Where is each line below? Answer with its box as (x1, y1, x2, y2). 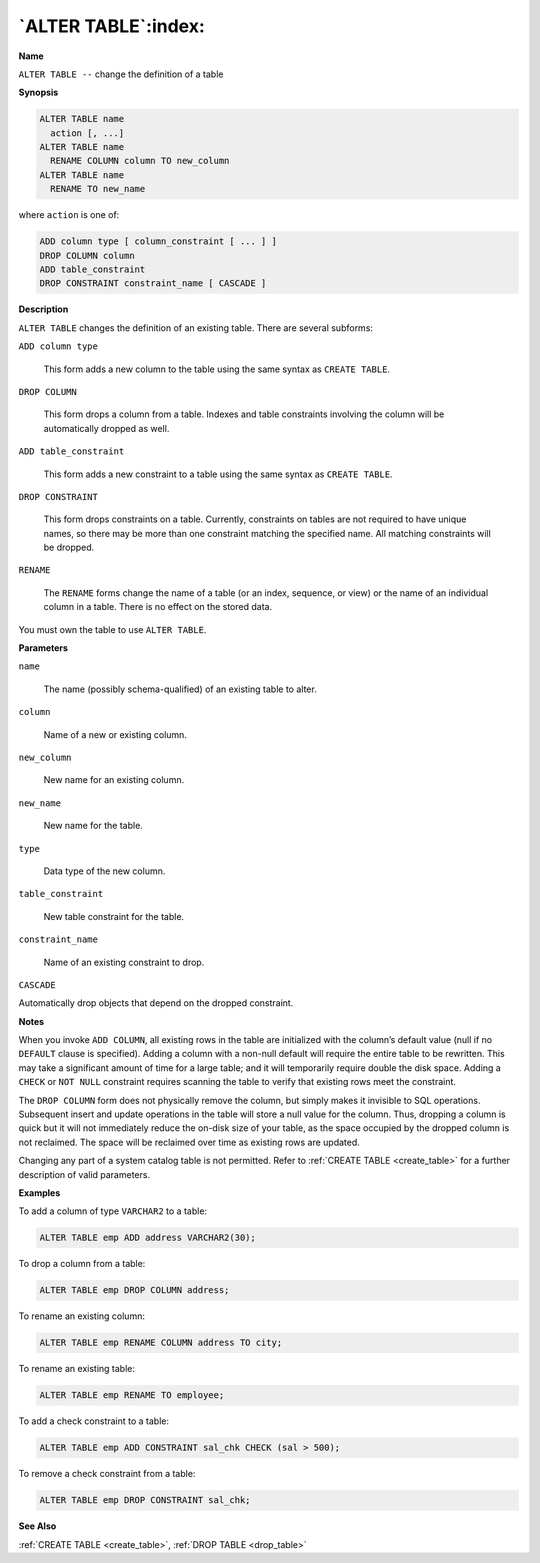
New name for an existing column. (43, 774, 185, 786)
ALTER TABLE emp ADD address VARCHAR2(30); (39, 1232, 257, 1244)
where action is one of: (18, 209, 120, 221)
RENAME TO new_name (50, 183, 146, 195)
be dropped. (43, 541, 95, 554)
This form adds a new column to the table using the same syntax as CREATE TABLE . (43, 363, 390, 375)
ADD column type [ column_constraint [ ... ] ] (39, 236, 277, 247)
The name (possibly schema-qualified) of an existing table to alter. (43, 683, 317, 695)
